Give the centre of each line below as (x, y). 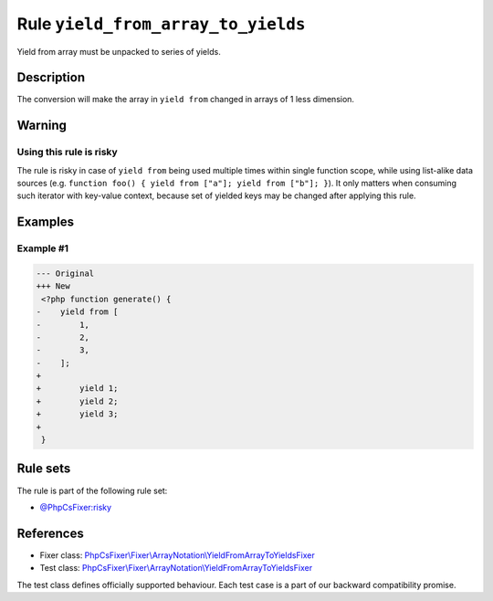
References (50, 533)
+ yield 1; (77, 389)
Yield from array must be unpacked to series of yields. (119, 51)
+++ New (53, 286)
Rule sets (44, 469)
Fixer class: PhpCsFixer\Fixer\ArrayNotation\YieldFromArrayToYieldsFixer (177, 555)
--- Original (65, 273)
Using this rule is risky (67, 153)
